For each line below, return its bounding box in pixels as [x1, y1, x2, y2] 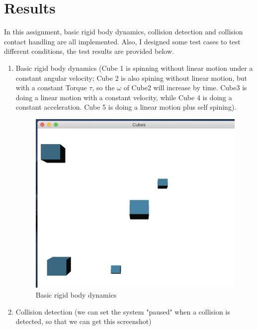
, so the [92, 82, 115, 93]
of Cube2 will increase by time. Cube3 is [123, 82, 247, 93]
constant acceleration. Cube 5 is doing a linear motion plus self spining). [15, 102, 237, 112]
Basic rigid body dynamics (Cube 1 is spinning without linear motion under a [15, 62, 253, 73]
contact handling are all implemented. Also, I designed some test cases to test [4, 36, 241, 46]
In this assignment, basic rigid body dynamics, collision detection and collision [4, 26, 243, 37]
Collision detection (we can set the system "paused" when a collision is [15, 306, 230, 317]
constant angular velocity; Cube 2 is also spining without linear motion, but [15, 72, 247, 83]
